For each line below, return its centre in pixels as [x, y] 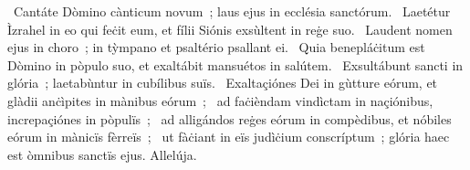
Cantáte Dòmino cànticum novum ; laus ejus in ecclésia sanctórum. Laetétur [232, 11]
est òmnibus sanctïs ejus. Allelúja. [102, 154]
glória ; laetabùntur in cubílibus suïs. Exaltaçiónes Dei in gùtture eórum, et [223, 83]
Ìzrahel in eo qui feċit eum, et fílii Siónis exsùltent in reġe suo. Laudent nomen [230, 29]
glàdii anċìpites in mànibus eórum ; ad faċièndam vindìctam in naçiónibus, [220, 100]
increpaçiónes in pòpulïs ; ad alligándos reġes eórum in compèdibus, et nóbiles [230, 118]
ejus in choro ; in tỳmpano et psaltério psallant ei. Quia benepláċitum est [216, 47]
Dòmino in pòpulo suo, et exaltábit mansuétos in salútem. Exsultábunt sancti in [235, 64]
